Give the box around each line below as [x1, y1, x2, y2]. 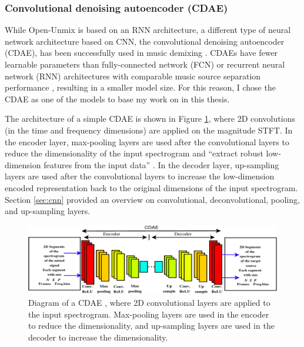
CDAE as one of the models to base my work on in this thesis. [5, 92, 230, 105]
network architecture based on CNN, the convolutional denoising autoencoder [5, 35, 285, 47]
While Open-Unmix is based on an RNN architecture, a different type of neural [5, 24, 291, 36]
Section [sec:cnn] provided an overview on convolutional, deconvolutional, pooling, [5, 193, 300, 205]
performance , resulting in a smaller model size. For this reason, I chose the [5, 81, 276, 94]
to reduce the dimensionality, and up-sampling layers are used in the [28, 319, 275, 332]
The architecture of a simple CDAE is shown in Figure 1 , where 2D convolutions [5, 112, 295, 125]
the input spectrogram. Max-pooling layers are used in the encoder [28, 308, 269, 320]
